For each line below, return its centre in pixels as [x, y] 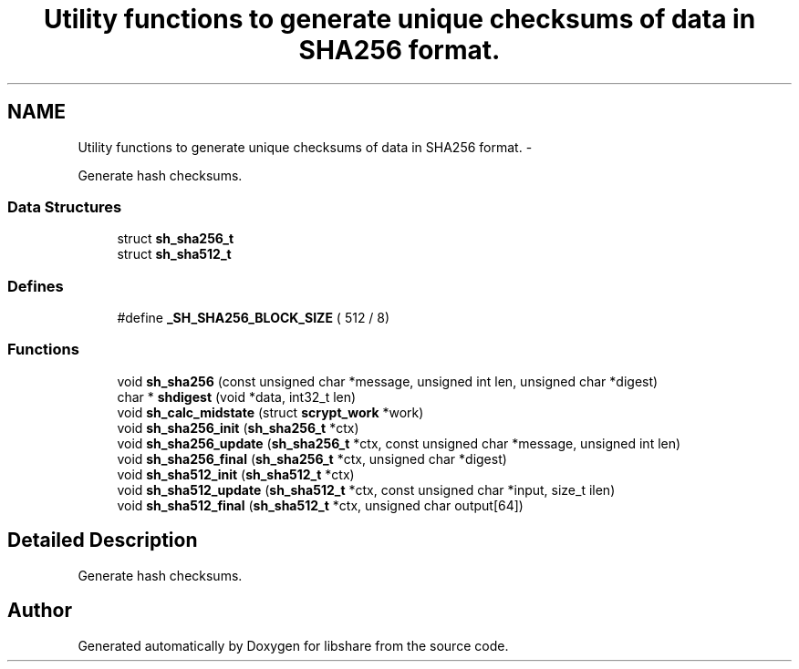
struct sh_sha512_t [174, 254]
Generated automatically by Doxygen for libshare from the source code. [293, 645]
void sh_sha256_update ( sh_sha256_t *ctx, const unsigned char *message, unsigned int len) [399, 443]
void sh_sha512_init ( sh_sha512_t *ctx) [236, 474]
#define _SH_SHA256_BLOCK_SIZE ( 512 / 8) [254, 318]
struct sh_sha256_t [176, 239]
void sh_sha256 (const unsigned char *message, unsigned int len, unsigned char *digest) [388, 381]
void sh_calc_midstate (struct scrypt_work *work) [270, 412]
